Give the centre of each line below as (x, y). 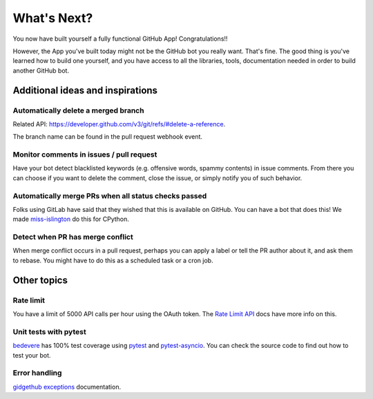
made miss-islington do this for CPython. (71, 219)
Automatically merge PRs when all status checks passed (110, 195)
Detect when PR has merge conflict (73, 237)
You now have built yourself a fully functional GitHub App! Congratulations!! (120, 39)
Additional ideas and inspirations (85, 90)
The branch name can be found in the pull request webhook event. (108, 137)
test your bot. (32, 355)
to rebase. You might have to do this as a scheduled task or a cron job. (113, 260)
